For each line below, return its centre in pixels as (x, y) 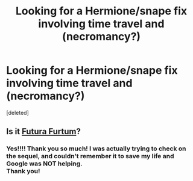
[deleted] (17, 112)
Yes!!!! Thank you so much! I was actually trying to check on (96, 149)
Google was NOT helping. (44, 164)
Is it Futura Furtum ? (44, 131)
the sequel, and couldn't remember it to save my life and (90, 156)
